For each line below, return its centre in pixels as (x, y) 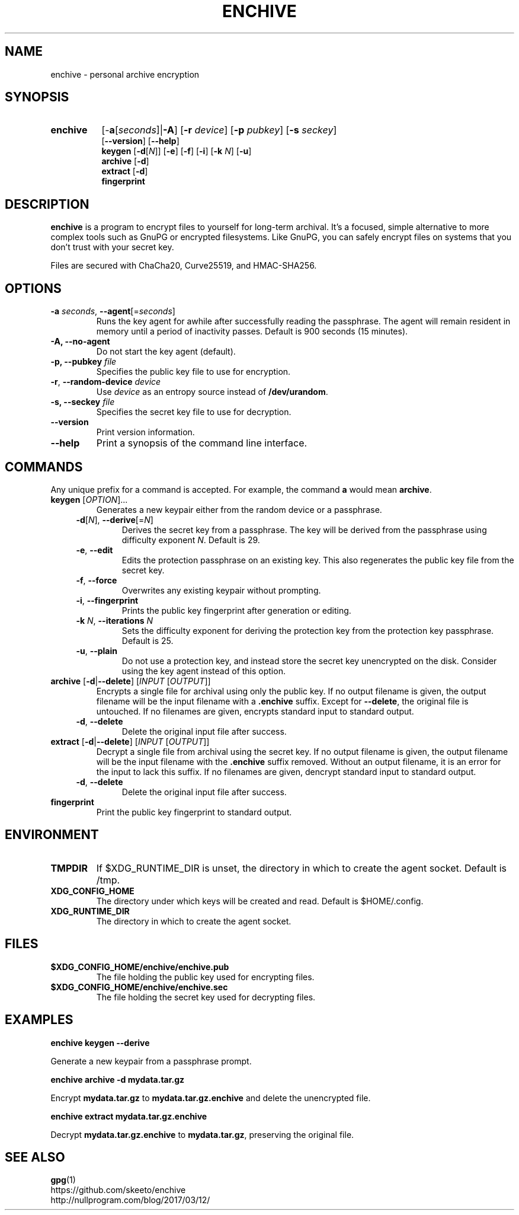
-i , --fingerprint (107, 600)
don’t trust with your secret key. (112, 247)
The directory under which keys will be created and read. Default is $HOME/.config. (260, 901)
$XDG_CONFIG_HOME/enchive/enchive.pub (140, 967)
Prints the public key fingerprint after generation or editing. (236, 610)
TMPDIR (69, 868)
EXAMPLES (39, 1020)
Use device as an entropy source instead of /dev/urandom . (212, 392)
